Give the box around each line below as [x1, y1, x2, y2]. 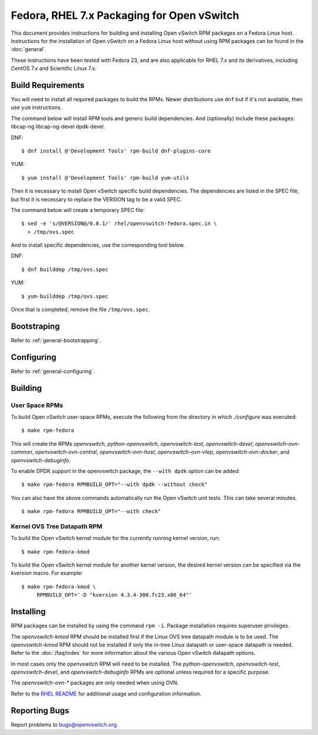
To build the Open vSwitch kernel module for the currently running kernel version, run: [11, 535, 220, 542]
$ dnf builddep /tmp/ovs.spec [21, 266, 109, 273]
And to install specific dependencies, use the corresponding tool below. [11, 241, 185, 249]
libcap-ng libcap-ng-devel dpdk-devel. [11, 123, 105, 130]
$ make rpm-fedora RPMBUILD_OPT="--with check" [21, 508, 161, 515]
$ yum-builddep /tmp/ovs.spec [21, 293, 109, 300]
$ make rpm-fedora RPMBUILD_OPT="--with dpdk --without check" [21, 481, 208, 488]
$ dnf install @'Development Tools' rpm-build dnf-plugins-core [21, 147, 211, 154]
